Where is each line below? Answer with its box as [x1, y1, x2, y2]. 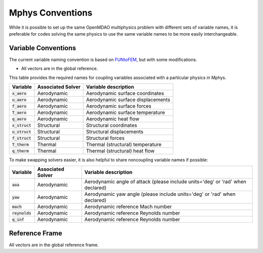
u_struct [12, 129, 32, 134]
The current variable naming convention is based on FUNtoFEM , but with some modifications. [9, 57, 197, 62]
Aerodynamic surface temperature [86, 109, 165, 116]
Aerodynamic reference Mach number [84, 203, 172, 210]
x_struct [12, 122, 32, 128]
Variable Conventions [9, 44, 76, 52]
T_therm [12, 142, 29, 147]
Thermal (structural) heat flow [86, 148, 155, 155]
